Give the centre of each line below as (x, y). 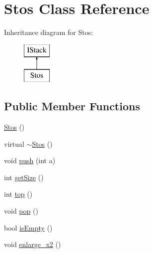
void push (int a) (30, 160)
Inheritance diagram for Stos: (49, 32)
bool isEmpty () (28, 227)
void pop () (21, 211)
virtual (14, 143)
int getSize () (24, 177)
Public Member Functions (72, 106)
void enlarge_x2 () (33, 244)
